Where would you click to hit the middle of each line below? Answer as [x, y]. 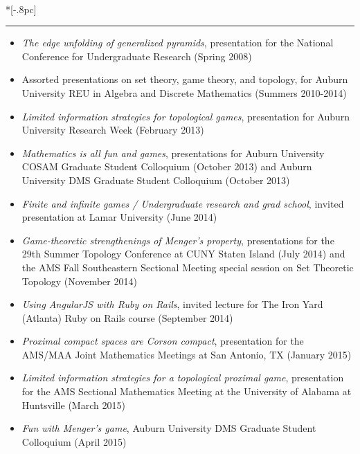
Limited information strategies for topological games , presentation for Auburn [186, 116]
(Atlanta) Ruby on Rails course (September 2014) [127, 317]
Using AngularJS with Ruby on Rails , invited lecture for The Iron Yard [172, 304]
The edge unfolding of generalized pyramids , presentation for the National [178, 43]
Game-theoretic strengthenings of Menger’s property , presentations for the [178, 240]
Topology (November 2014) [79, 281]
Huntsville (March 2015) [73, 405]
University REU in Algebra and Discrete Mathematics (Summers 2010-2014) [184, 92]
